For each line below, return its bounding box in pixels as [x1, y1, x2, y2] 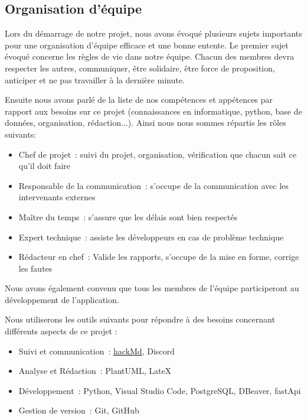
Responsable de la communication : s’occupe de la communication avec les [18, 179, 289, 191]
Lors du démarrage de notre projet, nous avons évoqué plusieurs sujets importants [5, 27, 302, 40]
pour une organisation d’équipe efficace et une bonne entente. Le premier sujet [5, 38, 289, 51]
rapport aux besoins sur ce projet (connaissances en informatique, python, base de [5, 105, 302, 117]
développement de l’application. [5, 293, 119, 305]
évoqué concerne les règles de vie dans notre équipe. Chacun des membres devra [5, 50, 295, 63]
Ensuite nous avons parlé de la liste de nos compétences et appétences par [5, 93, 273, 106]
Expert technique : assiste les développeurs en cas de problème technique [18, 230, 284, 243]
